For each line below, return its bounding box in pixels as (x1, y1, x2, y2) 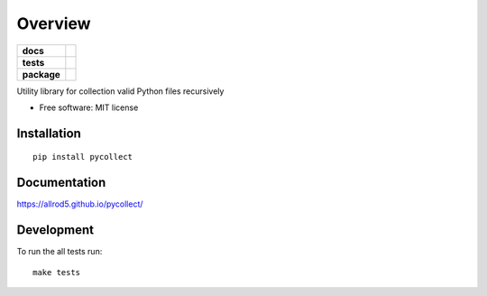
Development (16, 222, 95, 238)
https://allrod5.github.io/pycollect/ (16, 199, 143, 209)
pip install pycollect (32, 152, 133, 162)
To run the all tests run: (16, 246, 103, 257)
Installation (16, 125, 81, 141)
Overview (16, 14, 91, 33)
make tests (32, 267, 81, 277)
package (22, 68, 60, 80)
